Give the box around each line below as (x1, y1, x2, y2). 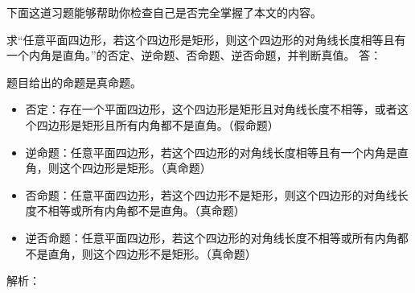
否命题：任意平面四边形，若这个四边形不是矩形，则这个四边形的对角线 (25, 186, 397, 203)
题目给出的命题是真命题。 (6, 73, 142, 90)
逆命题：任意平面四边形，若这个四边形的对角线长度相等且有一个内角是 (25, 143, 397, 160)
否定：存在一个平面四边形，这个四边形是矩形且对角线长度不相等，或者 (25, 101, 397, 118)
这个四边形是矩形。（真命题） (59, 159, 212, 176)
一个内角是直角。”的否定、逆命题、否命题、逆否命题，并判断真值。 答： (6, 47, 382, 64)
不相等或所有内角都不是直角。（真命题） (36, 202, 245, 219)
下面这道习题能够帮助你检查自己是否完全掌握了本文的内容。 (6, 4, 322, 20)
